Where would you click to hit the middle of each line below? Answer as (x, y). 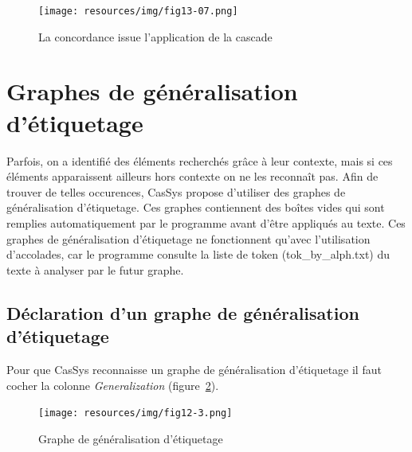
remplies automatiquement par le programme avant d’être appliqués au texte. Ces (206, 222)
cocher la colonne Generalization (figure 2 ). (113, 385)
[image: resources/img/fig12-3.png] (135, 413)
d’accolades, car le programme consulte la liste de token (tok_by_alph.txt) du (198, 254)
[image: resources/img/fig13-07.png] (138, 11)
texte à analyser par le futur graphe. (95, 269)
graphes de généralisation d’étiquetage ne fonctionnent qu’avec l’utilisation (188, 238)
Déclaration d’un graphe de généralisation (183, 312)
